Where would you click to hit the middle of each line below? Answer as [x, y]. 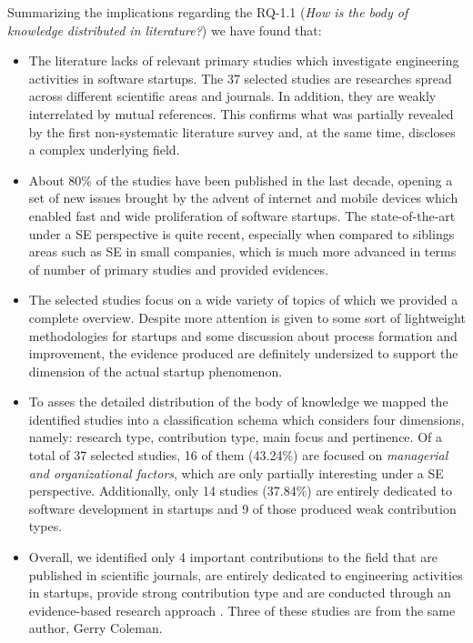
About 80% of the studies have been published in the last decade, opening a [241, 180]
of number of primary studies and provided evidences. [178, 269]
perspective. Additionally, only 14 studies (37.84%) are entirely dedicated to [240, 491]
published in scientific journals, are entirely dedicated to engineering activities [246, 574]
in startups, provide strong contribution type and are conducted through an [240, 593]
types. [45, 526]
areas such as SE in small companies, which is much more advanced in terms [242, 251]
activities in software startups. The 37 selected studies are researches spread [240, 78]
